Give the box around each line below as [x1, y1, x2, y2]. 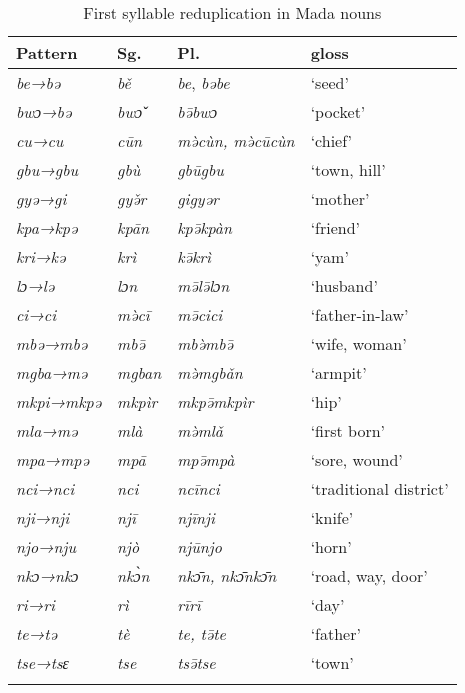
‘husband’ [310, 274, 378, 297]
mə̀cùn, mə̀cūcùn [177, 129, 295, 152]
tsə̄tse [177, 651, 216, 674]
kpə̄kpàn [177, 216, 233, 239]
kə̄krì [177, 245, 211, 268]
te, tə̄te [177, 622, 226, 645]
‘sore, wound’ [310, 448, 403, 471]
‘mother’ [310, 187, 370, 210]
